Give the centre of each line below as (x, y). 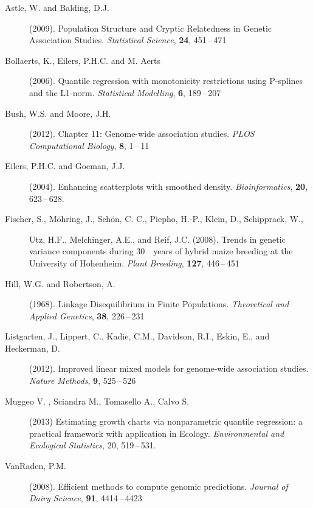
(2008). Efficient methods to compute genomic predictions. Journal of (159, 486)
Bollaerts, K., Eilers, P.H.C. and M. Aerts (83, 60)
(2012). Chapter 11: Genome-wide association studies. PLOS (142, 134)
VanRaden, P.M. (36, 466)
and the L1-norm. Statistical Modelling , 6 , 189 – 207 (125, 92)
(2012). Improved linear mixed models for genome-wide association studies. (169, 368)
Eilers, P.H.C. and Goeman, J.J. (65, 166)
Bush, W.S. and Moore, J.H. (58, 113)
